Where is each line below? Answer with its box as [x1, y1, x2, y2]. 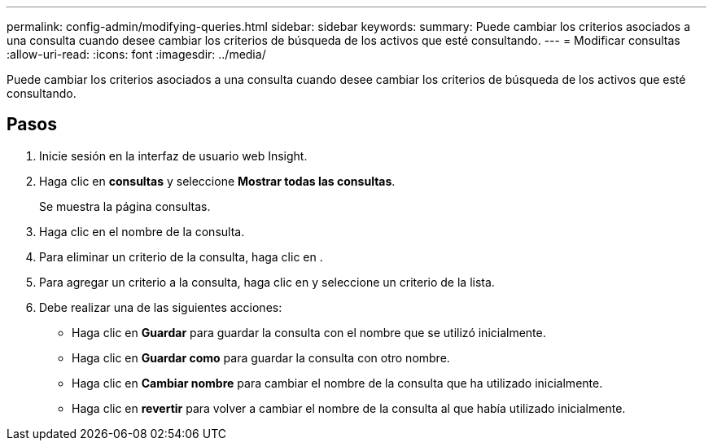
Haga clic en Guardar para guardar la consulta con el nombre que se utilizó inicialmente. [72, 325, 546, 340]
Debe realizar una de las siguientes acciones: [39, 300, 282, 314]
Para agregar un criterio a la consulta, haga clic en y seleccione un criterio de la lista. [39, 274, 495, 289]
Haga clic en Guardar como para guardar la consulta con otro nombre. [72, 350, 450, 365]
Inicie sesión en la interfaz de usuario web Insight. [39, 148, 308, 163]
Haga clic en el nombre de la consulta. [39, 224, 245, 239]
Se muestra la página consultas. [39, 199, 211, 213]
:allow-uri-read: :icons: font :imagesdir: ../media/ [7, 47, 266, 61]
